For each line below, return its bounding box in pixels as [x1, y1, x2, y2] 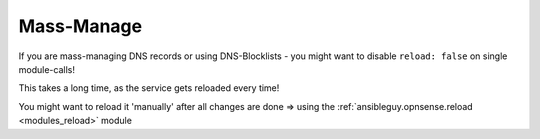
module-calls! [18, 63, 75, 75]
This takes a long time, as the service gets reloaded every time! [18, 82, 280, 94]
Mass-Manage [18, 15, 143, 37]
